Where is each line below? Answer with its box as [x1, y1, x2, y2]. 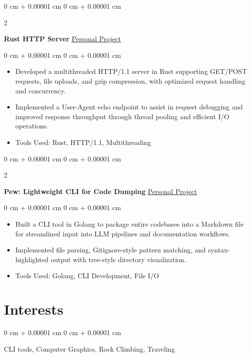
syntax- [208, 245, 230, 255]
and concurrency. [15, 85, 66, 95]
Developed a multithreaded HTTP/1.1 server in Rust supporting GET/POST [15, 66, 247, 76]
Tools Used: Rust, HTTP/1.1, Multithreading [15, 137, 151, 147]
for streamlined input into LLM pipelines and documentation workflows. [15, 228, 230, 238]
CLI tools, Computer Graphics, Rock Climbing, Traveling [4, 343, 175, 354]
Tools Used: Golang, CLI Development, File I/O [15, 270, 159, 281]
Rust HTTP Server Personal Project [4, 34, 121, 44]
